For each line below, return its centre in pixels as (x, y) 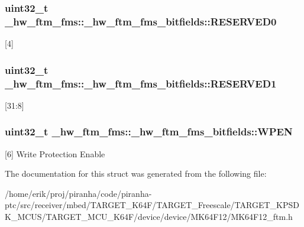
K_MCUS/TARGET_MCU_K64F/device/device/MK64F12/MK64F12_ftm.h (149, 217)
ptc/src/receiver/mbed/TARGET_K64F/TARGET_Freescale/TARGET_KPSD (152, 205)
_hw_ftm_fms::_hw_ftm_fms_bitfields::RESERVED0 (141, 21)
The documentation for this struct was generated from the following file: (136, 174)
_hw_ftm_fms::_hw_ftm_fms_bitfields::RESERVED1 (141, 83)
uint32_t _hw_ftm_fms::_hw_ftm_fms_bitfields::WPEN (149, 132)
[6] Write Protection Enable (55, 153)
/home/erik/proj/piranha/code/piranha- (78, 193)
